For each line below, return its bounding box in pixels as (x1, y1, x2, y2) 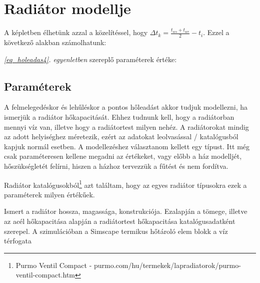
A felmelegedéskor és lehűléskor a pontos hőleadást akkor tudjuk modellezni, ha (4, 102, 247, 112)
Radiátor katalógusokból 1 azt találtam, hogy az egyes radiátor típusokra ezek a (4, 178, 247, 190)
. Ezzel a (203, 27, 229, 38)
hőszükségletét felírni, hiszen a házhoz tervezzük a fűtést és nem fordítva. (4, 160, 228, 171)
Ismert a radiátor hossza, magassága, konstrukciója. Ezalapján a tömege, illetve (4, 206, 247, 216)
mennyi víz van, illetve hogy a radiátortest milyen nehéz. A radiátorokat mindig (4, 121, 249, 132)
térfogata (4, 235, 31, 246)
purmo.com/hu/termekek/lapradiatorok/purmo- (93, 259, 241, 270)
